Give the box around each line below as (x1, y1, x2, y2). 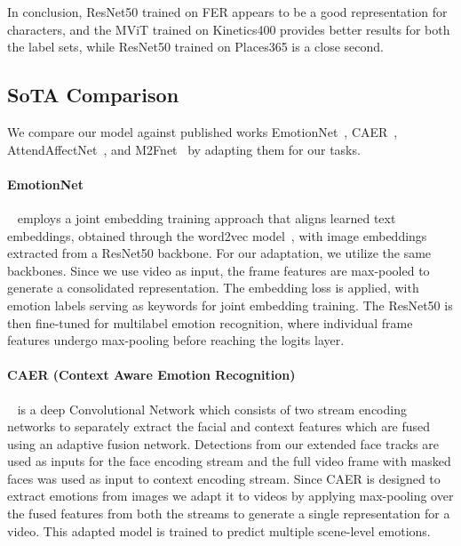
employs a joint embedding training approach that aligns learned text (17, 208, 396, 227)
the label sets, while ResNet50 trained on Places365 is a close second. (7, 37, 385, 56)
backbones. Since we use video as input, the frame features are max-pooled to (7, 261, 430, 279)
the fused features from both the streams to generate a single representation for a (7, 504, 450, 523)
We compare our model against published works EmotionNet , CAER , (7, 122, 398, 141)
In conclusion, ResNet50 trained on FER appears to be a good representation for (7, 3, 448, 20)
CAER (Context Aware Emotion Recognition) (7, 365, 296, 384)
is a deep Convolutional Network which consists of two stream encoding (17, 399, 407, 418)
